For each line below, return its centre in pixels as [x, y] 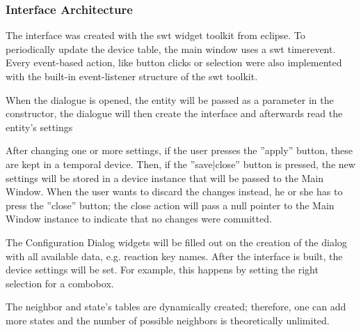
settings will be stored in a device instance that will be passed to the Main [165, 178]
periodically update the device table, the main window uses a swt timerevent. [171, 48]
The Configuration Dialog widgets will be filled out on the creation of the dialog [176, 242]
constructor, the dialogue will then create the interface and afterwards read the [174, 113]
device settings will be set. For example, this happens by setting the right [162, 270]
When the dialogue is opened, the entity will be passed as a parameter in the [170, 99]
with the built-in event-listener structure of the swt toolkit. [132, 76]
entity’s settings [39, 127]
